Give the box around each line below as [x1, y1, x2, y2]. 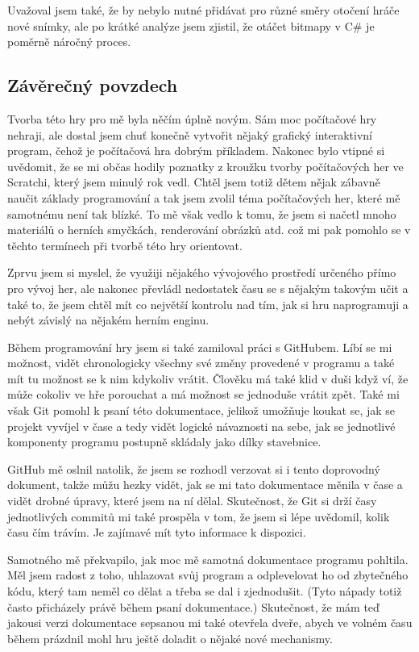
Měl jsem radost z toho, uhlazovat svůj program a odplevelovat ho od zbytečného [7, 566, 409, 583]
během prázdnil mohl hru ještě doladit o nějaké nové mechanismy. [7, 629, 333, 646]
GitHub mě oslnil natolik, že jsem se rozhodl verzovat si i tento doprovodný [7, 460, 380, 477]
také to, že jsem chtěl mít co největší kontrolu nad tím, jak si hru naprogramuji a [7, 295, 409, 312]
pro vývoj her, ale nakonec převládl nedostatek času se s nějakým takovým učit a [7, 279, 409, 296]
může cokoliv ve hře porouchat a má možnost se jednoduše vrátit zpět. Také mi [7, 386, 400, 403]
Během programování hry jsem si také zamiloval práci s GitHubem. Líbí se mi [7, 338, 392, 355]
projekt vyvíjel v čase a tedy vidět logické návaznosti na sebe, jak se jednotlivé [7, 417, 396, 434]
